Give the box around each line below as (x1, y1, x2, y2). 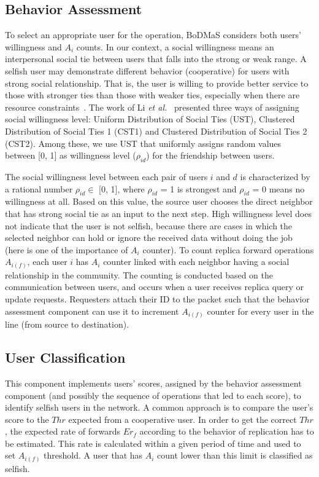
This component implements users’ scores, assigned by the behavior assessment (5, 376, 302, 389)
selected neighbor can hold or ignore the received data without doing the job (5, 231, 293, 244)
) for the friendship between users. (146, 149, 275, 162)
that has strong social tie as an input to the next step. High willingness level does (5, 207, 312, 219)
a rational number (5, 182, 73, 195)
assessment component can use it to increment (5, 304, 179, 317)
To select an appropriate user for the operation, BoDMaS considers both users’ (5, 28, 301, 41)
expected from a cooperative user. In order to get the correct (68, 412, 297, 425)
